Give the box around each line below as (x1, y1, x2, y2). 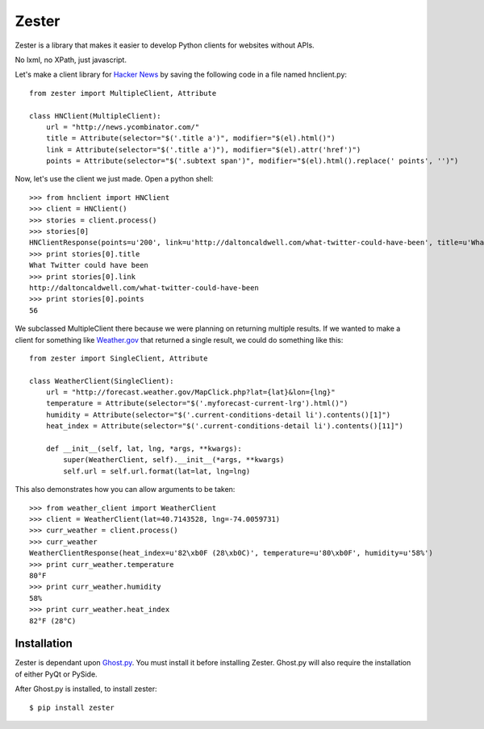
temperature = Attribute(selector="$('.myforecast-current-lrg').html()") (45, 399, 348, 408)
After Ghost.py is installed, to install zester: (15, 684, 157, 694)
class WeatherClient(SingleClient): (29, 376, 174, 385)
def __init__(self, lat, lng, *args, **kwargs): (45, 444, 242, 453)
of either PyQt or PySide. (15, 669, 98, 679)
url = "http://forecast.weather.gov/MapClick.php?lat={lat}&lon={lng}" (45, 388, 336, 397)
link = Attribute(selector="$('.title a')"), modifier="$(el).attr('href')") (45, 145, 361, 154)
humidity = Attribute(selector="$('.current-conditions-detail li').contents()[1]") (45, 410, 391, 419)
